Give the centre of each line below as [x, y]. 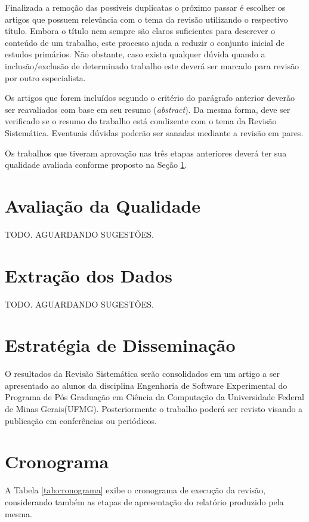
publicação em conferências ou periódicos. [81, 420]
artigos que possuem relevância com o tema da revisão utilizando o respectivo [146, 19]
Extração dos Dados [89, 275]
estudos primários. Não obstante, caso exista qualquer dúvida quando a [135, 54]
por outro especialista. [45, 77]
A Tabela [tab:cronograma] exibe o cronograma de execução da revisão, [135, 490]
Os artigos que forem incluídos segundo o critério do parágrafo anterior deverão [150, 98]
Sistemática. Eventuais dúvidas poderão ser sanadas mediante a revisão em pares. [154, 132]
